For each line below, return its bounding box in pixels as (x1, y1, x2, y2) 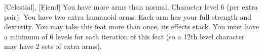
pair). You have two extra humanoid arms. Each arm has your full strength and (4, 11, 251, 22)
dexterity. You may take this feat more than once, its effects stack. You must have (4, 21, 259, 32)
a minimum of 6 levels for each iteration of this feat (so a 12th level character (4, 31, 245, 41)
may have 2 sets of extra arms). (4, 41, 102, 51)
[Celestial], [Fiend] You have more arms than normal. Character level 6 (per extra (4, 2, 258, 12)
